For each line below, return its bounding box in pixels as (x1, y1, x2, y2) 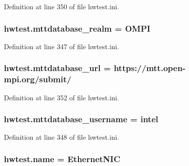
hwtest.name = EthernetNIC (4, 152, 120, 165)
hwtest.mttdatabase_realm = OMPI (4, 22, 151, 34)
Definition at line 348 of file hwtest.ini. (4, 132, 119, 142)
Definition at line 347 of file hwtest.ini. (4, 41, 119, 51)
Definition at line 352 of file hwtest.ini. (4, 92, 119, 102)
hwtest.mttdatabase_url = (4, 62, 111, 74)
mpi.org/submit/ (4, 73, 72, 85)
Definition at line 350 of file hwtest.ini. (4, 1, 119, 11)
